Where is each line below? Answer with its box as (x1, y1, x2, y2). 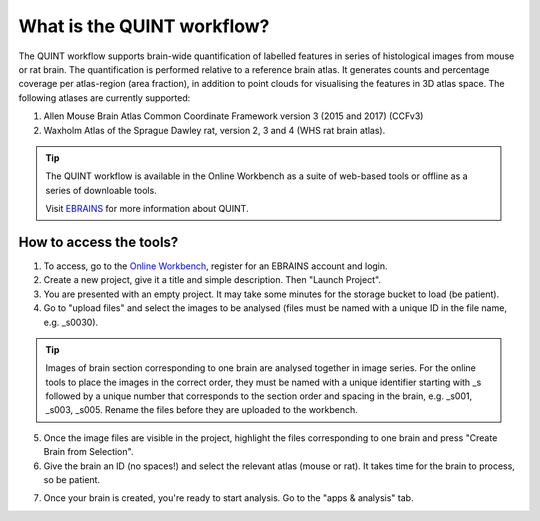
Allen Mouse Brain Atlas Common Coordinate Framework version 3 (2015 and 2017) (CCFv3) (43, 110, 424, 122)
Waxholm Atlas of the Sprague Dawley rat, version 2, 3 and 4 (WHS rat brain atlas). (43, 124, 386, 136)
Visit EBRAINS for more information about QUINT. (45, 203, 249, 215)
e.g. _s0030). (43, 316, 99, 328)
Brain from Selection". (43, 446, 134, 458)
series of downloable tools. (45, 184, 157, 196)
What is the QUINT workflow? (18, 15, 270, 37)
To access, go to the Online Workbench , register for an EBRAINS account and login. (43, 260, 389, 272)
